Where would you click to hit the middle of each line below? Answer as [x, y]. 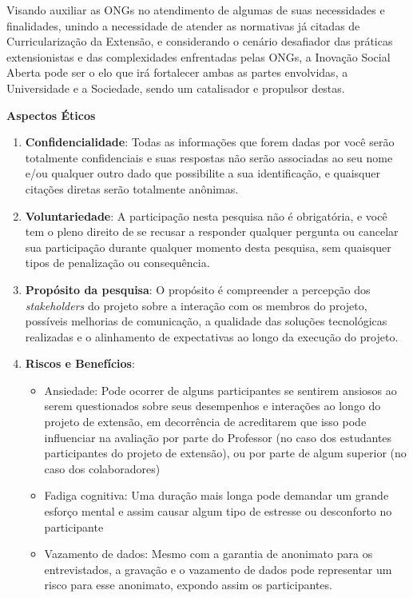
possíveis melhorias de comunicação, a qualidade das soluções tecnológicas [206, 321]
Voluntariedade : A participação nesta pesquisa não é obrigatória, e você [206, 215]
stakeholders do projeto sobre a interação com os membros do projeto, [196, 305]
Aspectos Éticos [51, 115]
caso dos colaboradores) [102, 468]
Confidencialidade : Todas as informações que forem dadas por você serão [210, 142]
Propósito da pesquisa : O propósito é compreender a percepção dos [198, 289]
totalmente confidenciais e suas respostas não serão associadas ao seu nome [209, 157]
